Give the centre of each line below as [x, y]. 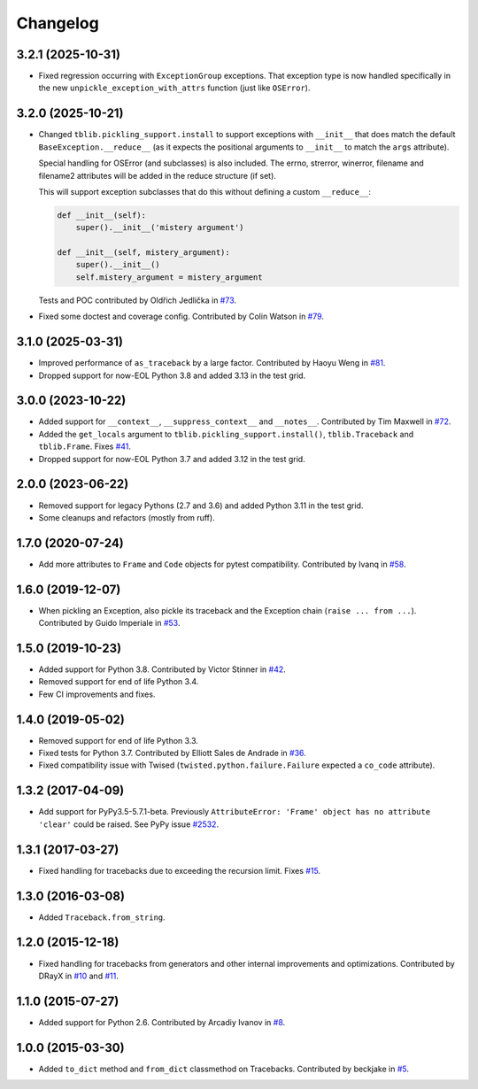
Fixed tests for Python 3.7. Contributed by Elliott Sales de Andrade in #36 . [173, 753]
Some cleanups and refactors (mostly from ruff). [127, 517]
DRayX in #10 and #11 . [78, 976]
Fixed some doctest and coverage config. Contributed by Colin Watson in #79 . [181, 317]
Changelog [58, 23]
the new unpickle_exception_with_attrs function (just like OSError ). [174, 88]
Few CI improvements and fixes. [97, 694]
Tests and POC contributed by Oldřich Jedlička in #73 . [138, 300]
